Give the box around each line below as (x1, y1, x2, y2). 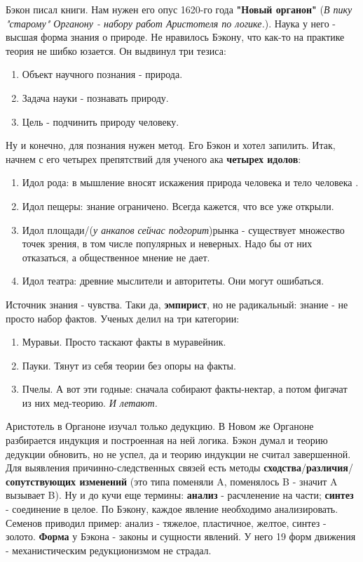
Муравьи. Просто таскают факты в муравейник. (22, 334, 226, 349)
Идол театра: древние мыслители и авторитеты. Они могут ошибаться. (22, 273, 324, 288)
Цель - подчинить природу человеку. (22, 114, 179, 129)
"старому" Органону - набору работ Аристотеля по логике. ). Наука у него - (6, 15, 336, 30)
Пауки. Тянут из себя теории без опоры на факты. (22, 358, 236, 372)
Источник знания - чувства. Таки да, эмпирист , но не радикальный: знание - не (6, 296, 348, 311)
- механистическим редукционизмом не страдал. (6, 542, 212, 557)
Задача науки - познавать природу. (22, 90, 169, 105)
